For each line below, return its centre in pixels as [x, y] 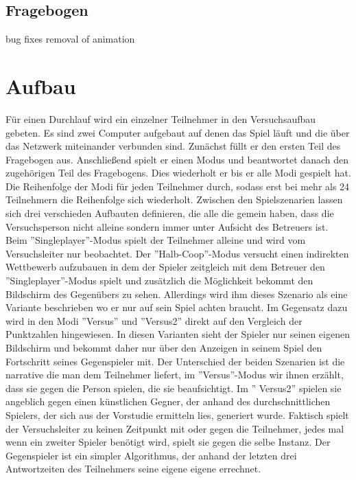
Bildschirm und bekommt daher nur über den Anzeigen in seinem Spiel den [164, 348]
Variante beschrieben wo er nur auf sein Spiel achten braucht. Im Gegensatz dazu [177, 307]
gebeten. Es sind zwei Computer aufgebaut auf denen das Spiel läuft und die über [178, 132]
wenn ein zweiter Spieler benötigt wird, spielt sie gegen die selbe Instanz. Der [168, 442]
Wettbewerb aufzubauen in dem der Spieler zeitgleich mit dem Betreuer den [165, 267]
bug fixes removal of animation [70, 39]
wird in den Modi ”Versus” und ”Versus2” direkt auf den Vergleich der [154, 320]
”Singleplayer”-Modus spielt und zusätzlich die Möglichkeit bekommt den [159, 281]
